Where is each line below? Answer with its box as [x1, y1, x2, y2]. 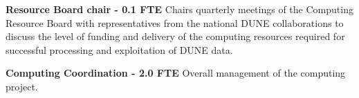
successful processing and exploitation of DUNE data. [6, 42, 233, 57]
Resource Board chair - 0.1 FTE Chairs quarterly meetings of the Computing [6, 2, 353, 16]
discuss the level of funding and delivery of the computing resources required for [6, 29, 345, 43]
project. [6, 79, 38, 93]
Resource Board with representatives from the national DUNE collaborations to [6, 15, 344, 30]
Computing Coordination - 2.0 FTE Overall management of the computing [6, 66, 346, 80]
